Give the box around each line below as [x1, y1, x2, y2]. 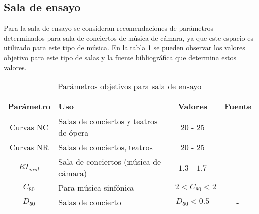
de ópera [58, 127, 89, 139]
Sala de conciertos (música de [58, 156, 161, 168]
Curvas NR [9, 141, 49, 153]
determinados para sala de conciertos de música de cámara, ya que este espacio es [4, 32, 253, 43]
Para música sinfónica [58, 182, 134, 194]
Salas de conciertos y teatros [58, 115, 158, 127]
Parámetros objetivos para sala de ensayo [57, 80, 202, 92]
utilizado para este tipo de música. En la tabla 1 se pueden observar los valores [4, 42, 245, 53]
